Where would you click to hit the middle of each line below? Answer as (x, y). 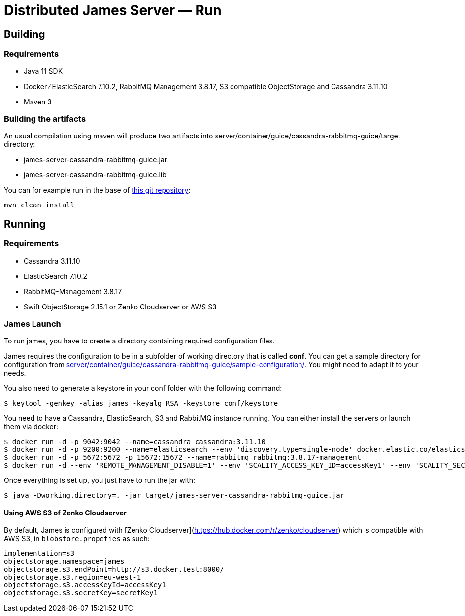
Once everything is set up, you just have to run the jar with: (100, 480)
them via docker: (31, 427)
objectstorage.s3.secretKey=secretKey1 (81, 593)
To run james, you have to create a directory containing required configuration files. (140, 341)
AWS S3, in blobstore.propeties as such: (77, 539)
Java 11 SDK (43, 71)
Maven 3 (38, 102)
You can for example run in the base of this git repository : (97, 190)
